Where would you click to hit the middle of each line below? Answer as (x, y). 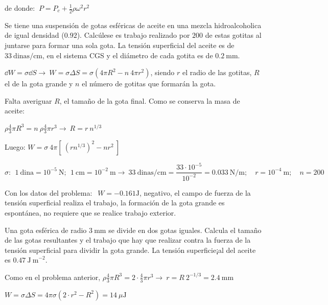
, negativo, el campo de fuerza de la (195, 192)
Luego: (15, 146)
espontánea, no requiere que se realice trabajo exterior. (90, 212)
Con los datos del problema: (49, 192)
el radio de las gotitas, (217, 72)
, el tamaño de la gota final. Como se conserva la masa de (150, 100)
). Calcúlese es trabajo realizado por (133, 35)
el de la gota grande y (39, 84)
